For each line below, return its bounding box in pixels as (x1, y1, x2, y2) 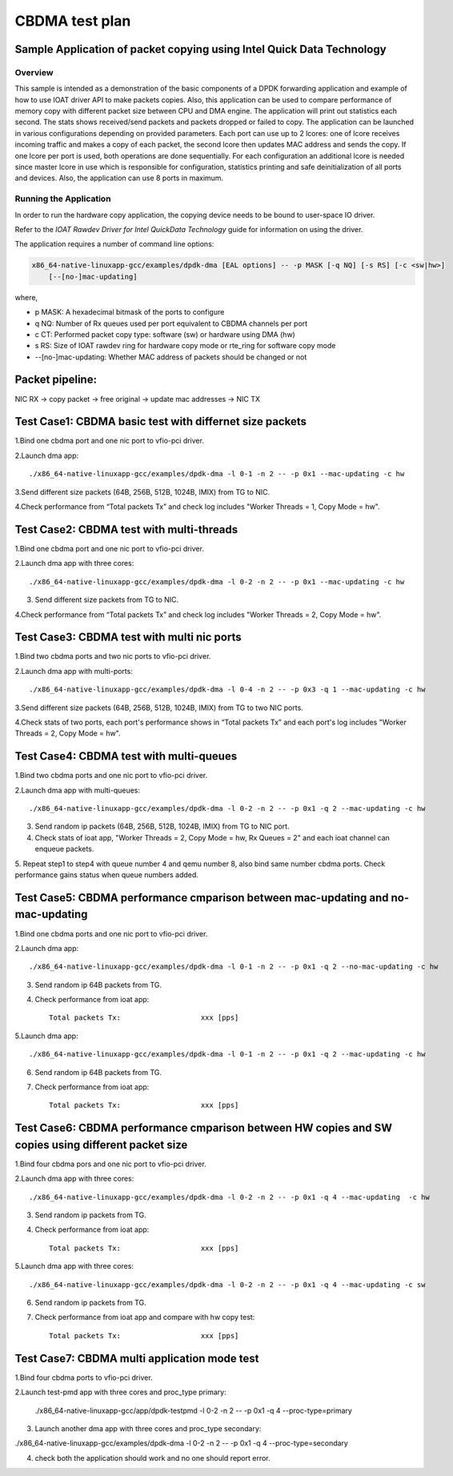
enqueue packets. (34, 844, 94, 854)
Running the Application (14, 193, 111, 204)
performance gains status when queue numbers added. (14, 870, 199, 880)
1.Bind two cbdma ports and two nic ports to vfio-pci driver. (14, 652, 211, 661)
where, (14, 292, 38, 302)
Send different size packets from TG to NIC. (34, 595, 179, 604)
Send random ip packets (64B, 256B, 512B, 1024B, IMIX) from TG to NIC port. (34, 821, 290, 832)
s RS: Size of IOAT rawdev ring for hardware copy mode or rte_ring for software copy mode (34, 341, 336, 351)
